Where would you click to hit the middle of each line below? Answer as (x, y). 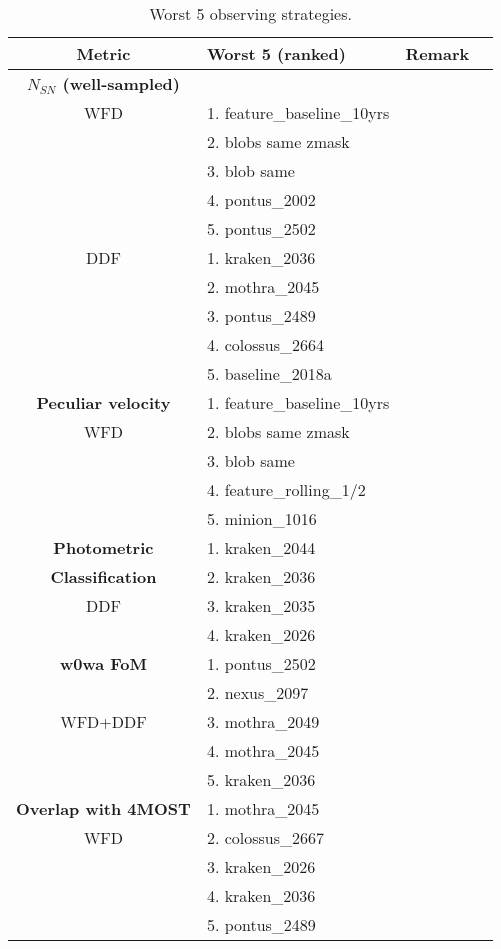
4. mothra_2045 (263, 750)
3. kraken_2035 (261, 605)
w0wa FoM (103, 663)
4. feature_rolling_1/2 (286, 489)
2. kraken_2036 (261, 576)
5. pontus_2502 (261, 228)
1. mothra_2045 (263, 808)
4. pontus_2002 (261, 199)
